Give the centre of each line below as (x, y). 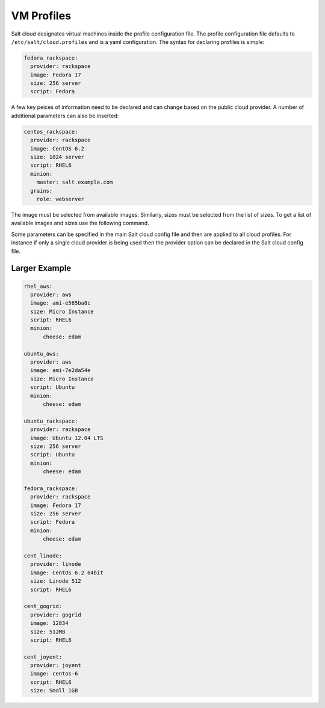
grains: (42, 191)
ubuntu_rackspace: (51, 421)
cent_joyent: (43, 657)
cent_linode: (43, 556)
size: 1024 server (57, 157)
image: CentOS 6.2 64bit (67, 573)
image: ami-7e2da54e (60, 371)
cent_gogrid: (43, 606)
